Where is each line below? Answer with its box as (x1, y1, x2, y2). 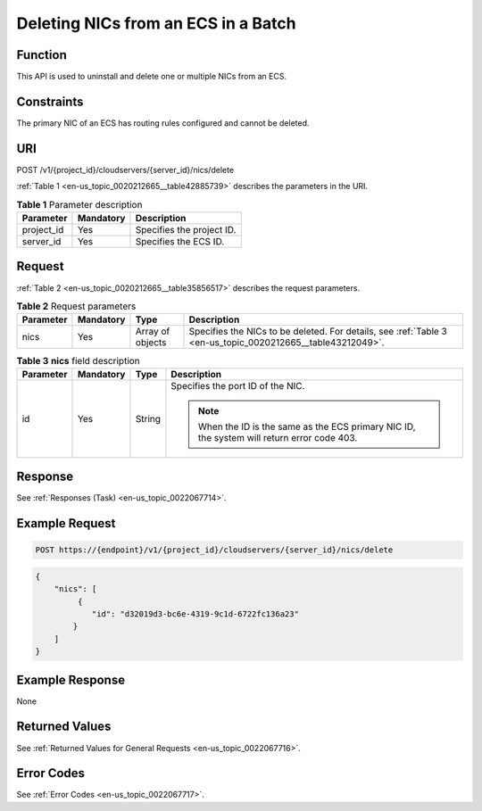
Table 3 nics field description (16, 354, 140, 367)
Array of (135, 326, 170, 338)
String (135, 412, 161, 425)
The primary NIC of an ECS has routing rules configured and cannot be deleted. (16, 117, 310, 128)
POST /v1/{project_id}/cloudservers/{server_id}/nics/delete (16, 164, 235, 175)
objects (135, 336, 167, 349)
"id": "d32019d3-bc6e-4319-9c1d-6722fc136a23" (91, 608, 299, 619)
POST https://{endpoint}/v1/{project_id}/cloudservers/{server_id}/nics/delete (35, 545, 394, 555)
